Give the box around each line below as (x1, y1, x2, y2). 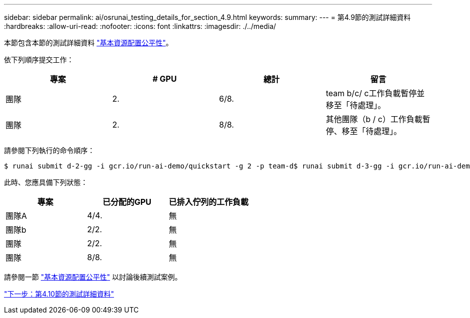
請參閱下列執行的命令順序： (4, 146, 95, 155)
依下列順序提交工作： (4, 55, 74, 64)
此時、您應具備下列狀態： (4, 178, 88, 186)
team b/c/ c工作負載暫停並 (326, 88, 425, 98)
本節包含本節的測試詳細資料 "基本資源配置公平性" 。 (4, 38, 173, 47)
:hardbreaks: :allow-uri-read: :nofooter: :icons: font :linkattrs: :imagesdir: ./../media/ (4, 22, 276, 30)
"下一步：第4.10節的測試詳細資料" (4, 290, 114, 298)
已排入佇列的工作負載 (169, 197, 249, 207)
